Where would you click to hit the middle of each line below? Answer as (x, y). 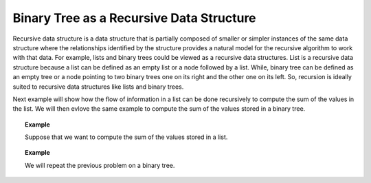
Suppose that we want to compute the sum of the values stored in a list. (126, 137)
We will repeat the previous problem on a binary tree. (100, 165)
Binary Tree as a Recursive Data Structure (135, 18)
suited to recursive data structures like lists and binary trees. (98, 87)
